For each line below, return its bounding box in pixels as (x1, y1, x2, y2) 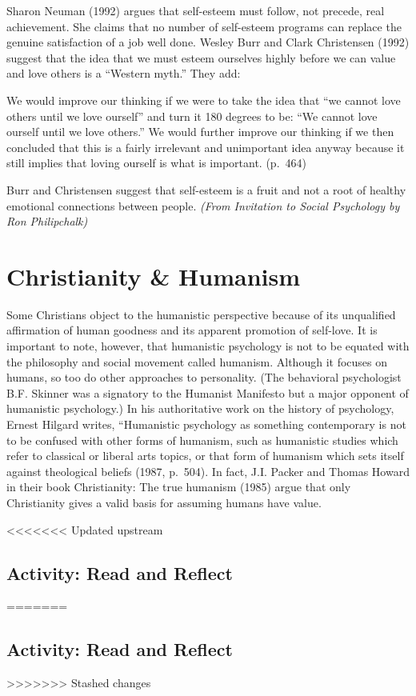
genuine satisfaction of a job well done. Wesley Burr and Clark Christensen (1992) (6, 34, 410, 50)
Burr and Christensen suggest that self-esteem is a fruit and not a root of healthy (6, 181, 406, 198)
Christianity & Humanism (6, 259, 301, 292)
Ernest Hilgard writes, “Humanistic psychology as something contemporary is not (6, 416, 406, 432)
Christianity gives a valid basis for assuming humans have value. (6, 494, 322, 510)
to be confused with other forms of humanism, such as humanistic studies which (6, 431, 398, 448)
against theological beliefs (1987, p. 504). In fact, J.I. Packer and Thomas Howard (6, 462, 410, 479)
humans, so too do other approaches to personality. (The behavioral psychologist (6, 369, 402, 386)
